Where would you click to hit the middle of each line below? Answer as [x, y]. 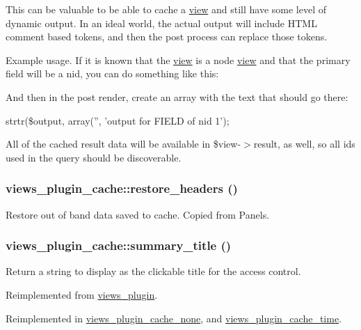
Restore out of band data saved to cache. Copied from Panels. [138, 214]
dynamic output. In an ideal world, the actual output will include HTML [161, 23]
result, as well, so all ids [304, 144]
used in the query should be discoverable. [94, 157]
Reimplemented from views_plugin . [82, 294]
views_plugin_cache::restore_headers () [122, 188]
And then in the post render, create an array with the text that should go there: [177, 96]
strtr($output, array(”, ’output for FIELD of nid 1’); [118, 120]
